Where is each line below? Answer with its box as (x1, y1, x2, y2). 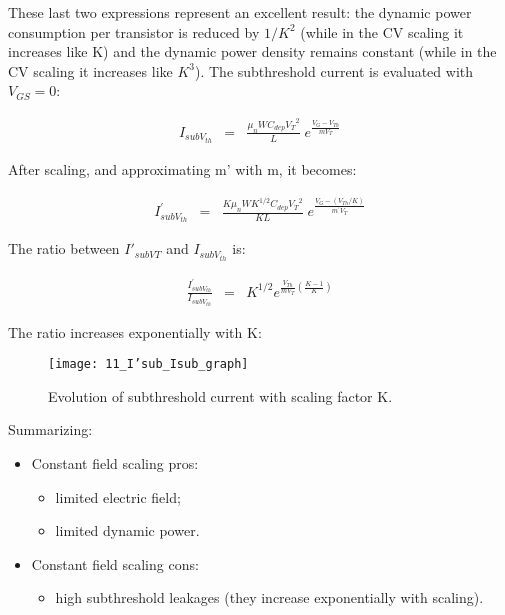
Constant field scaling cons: (31, 553, 199, 574)
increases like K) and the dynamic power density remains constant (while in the (8, 41, 497, 62)
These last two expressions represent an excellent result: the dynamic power (8, 2, 472, 22)
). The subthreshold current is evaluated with (194, 60, 474, 81)
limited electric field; (55, 486, 181, 507)
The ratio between (8, 238, 120, 259)
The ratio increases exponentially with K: (8, 321, 262, 342)
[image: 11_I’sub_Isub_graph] (48, 357, 249, 372)
